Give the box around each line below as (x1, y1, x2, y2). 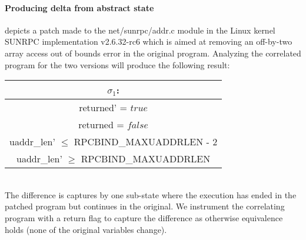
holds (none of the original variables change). (5, 223, 167, 235)
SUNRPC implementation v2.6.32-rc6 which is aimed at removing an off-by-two (5, 35, 292, 48)
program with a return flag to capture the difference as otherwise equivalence (5, 211, 283, 224)
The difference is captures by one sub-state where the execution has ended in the (5, 188, 297, 201)
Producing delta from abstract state (5, 1, 154, 14)
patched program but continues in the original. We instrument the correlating (5, 200, 285, 212)
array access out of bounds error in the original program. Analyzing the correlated (5, 46, 301, 59)
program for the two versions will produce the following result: (5, 58, 230, 71)
